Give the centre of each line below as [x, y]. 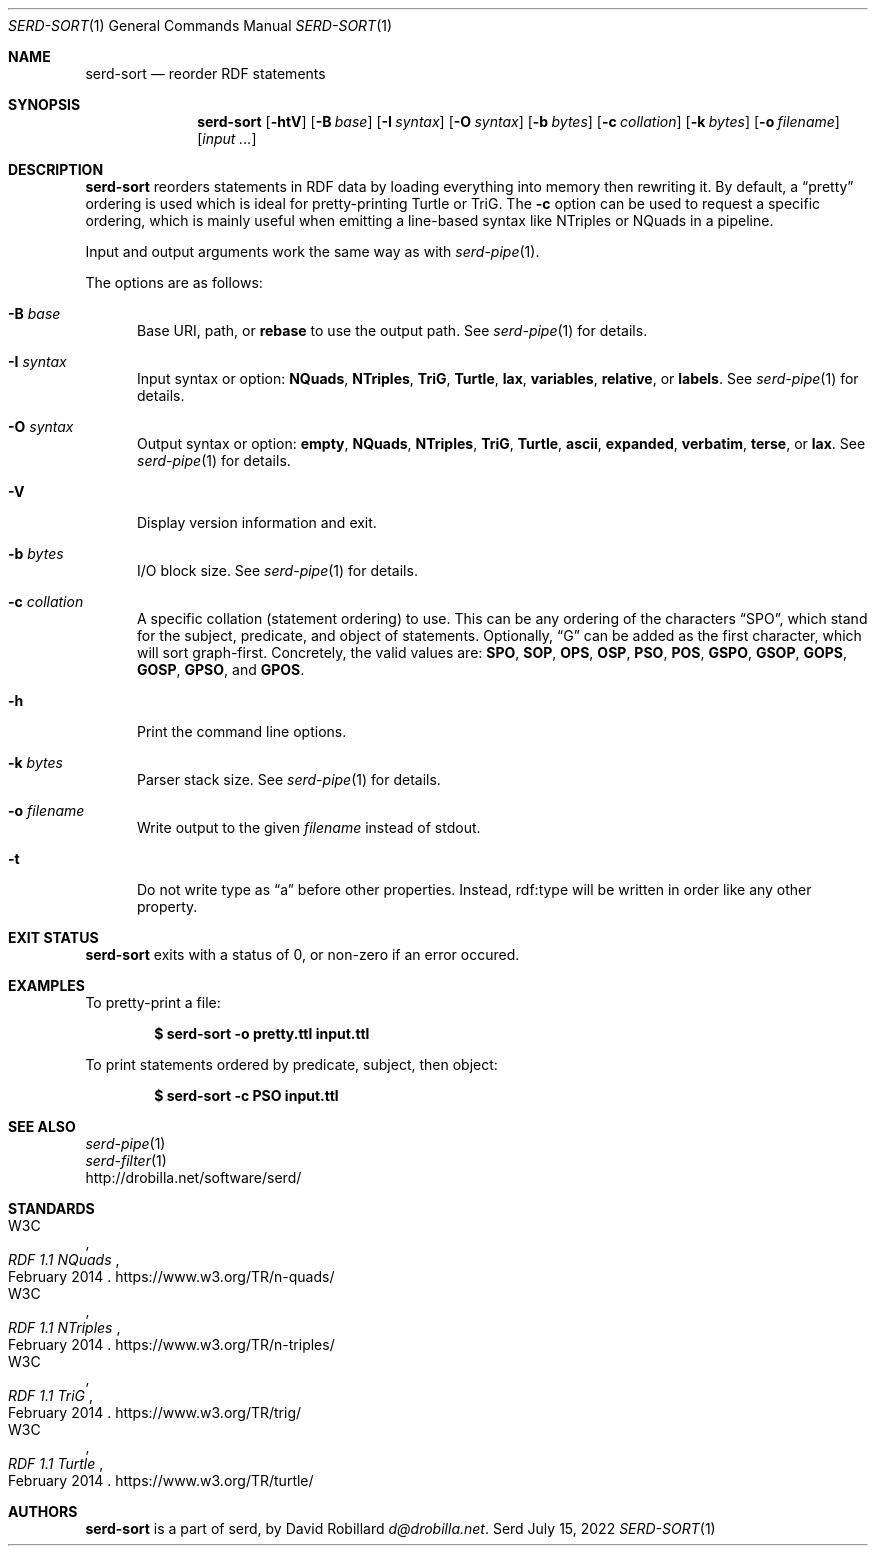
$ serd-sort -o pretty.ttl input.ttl [262, 1033]
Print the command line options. [242, 731]
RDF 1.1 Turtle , [56, 1463]
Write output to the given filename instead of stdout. [309, 827]
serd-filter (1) [126, 1160]
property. [167, 906]
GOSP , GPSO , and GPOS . [221, 669]
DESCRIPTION [56, 169]
